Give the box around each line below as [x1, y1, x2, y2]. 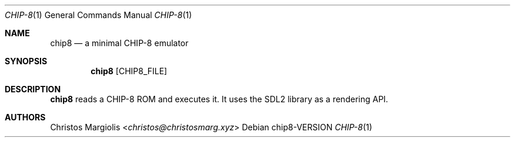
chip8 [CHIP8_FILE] [91, 66, 168, 76]
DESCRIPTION [5, 84, 61, 94]
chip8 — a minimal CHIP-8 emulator [50, 38, 189, 48]
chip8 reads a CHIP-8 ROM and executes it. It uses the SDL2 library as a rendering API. [50, 94, 389, 104]
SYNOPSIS [5, 56, 48, 66]
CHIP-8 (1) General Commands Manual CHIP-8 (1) [5, 10, 192, 20]
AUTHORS [5, 112, 46, 122]
